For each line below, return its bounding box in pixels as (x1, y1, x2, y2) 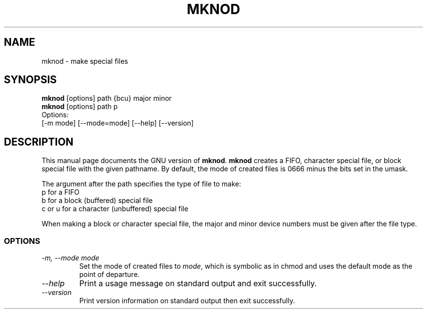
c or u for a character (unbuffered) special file (41, 204, 189, 213)
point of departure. (79, 270, 140, 279)
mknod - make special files (41, 56, 128, 65)
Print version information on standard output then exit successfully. (79, 296, 295, 305)
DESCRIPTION (4, 135, 74, 148)
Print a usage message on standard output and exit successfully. (79, 278, 317, 289)
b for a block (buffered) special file (41, 196, 153, 205)
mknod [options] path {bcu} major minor (41, 94, 172, 103)
